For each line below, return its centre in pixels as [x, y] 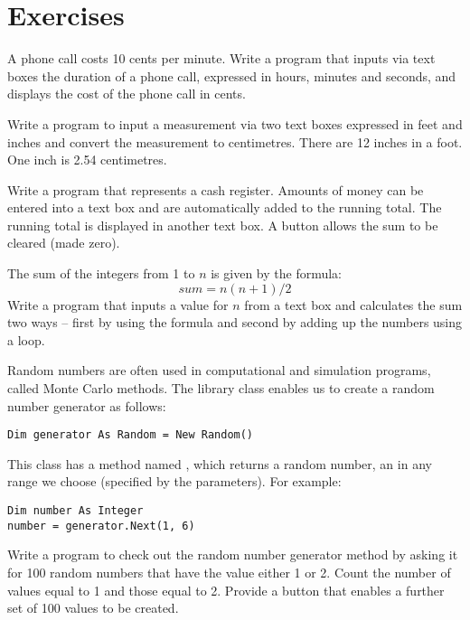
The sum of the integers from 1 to [101, 273]
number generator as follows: [87, 405]
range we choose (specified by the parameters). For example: [174, 481]
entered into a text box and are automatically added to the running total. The [225, 207]
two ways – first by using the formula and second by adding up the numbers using [235, 322]
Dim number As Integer [75, 511]
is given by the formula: [277, 273]
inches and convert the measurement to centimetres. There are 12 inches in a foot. [235, 141]
